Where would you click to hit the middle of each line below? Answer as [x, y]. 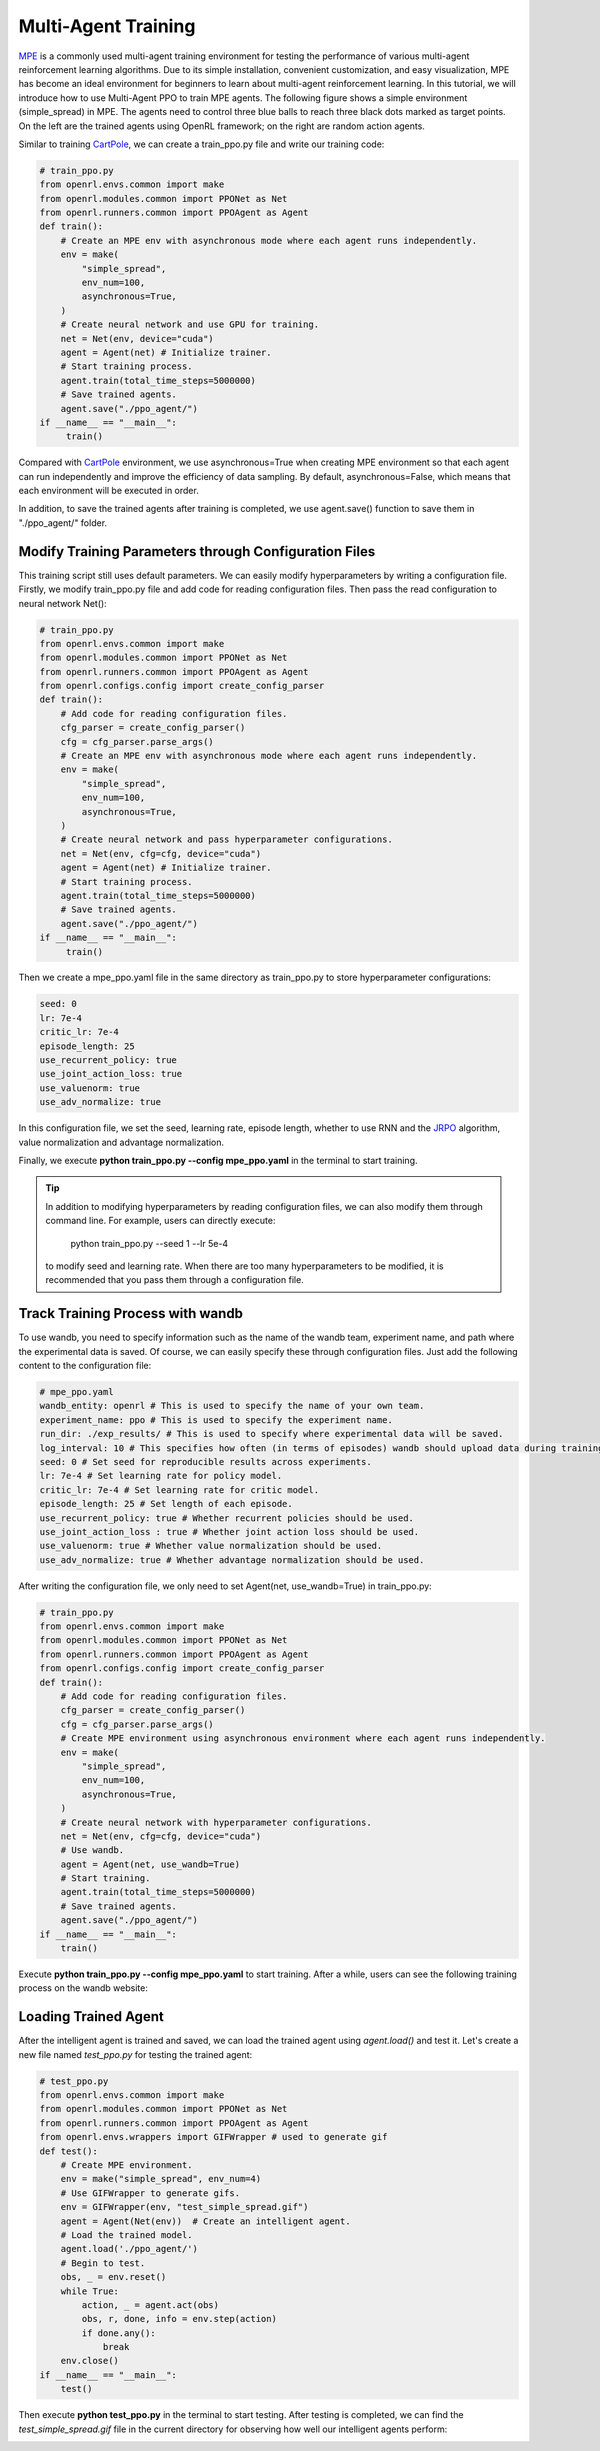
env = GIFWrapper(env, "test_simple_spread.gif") [184, 2207]
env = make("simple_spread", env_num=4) [161, 2179]
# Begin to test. [103, 2263]
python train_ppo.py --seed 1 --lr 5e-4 [149, 1243]
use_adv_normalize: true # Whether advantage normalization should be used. [232, 1559]
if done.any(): [119, 2333]
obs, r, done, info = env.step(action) [179, 2319]
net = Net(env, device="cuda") [137, 338]
